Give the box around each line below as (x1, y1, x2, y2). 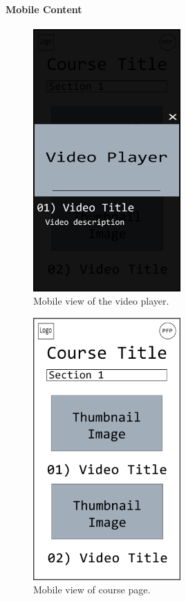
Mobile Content (6, 1, 82, 16)
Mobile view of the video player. (33, 294, 169, 308)
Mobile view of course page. (33, 582, 151, 597)
